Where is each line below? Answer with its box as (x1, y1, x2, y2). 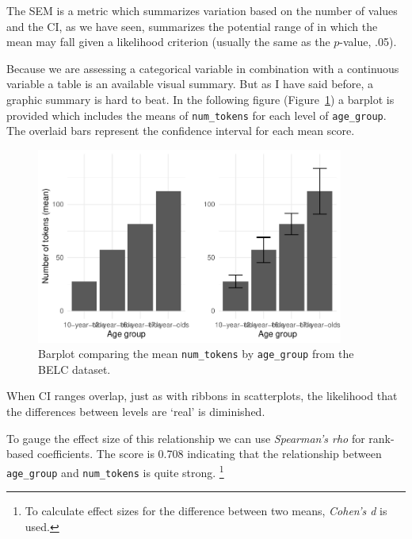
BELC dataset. (38, 360, 111, 377)
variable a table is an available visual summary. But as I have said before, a (6, 75, 374, 92)
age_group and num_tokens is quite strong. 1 (6, 461, 224, 480)
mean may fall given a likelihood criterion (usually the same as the (6, 33, 330, 50)
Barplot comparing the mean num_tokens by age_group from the (38, 345, 354, 362)
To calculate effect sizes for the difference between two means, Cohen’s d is (25, 502, 387, 519)
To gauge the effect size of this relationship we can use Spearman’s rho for (6, 429, 365, 446)
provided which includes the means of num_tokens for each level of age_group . (6, 106, 387, 123)
